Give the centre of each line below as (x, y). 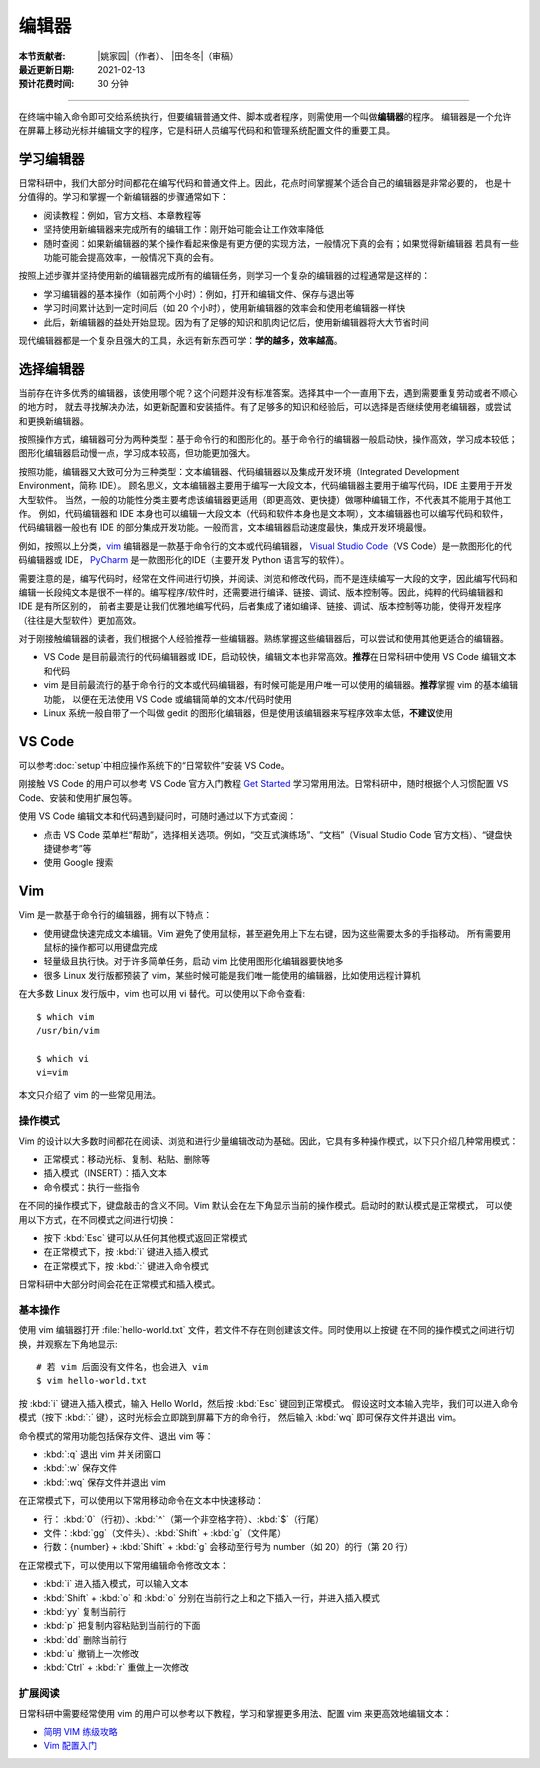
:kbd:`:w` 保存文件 (80, 1468)
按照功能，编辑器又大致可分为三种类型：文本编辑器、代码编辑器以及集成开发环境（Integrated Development (239, 471)
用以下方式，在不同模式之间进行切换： (97, 1219)
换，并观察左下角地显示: (68, 1344)
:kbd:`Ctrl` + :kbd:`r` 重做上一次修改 (116, 1667)
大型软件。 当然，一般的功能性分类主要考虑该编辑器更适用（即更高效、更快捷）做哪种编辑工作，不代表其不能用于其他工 (265, 499)
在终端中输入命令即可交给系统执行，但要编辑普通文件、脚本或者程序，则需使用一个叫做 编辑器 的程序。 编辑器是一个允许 (265, 116)
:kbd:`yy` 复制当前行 (85, 1611)
